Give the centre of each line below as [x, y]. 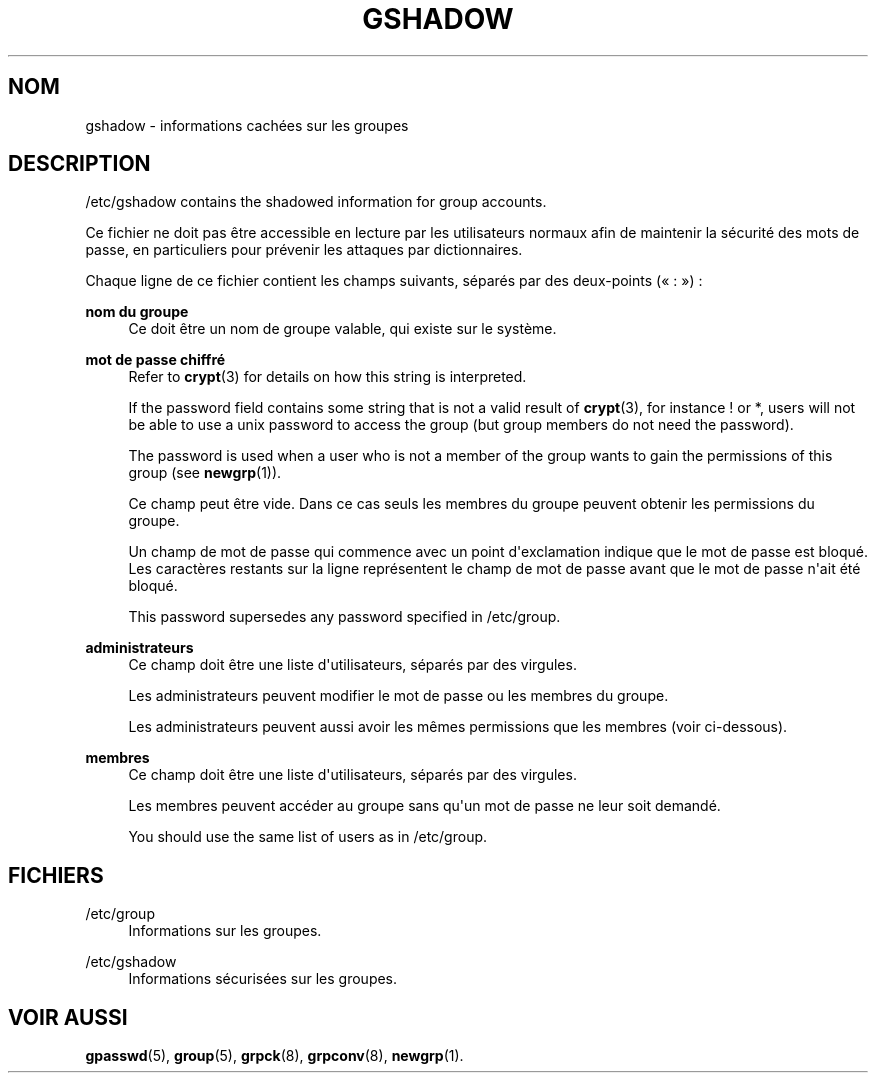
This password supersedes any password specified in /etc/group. [344, 617]
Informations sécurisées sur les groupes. [263, 979]
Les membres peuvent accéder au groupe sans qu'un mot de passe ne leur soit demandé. [424, 806]
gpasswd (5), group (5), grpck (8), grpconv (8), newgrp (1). [274, 1056]
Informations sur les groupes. [225, 931]
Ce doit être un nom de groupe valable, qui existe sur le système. [342, 329]
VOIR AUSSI [68, 1017]
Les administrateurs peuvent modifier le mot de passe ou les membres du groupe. [398, 696]
